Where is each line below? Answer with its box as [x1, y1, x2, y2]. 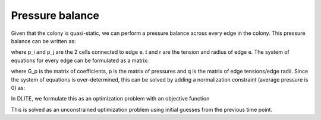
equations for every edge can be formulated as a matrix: [11, 57, 149, 64]
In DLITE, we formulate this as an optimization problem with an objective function [11, 95, 210, 102]
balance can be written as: [11, 37, 77, 44]
